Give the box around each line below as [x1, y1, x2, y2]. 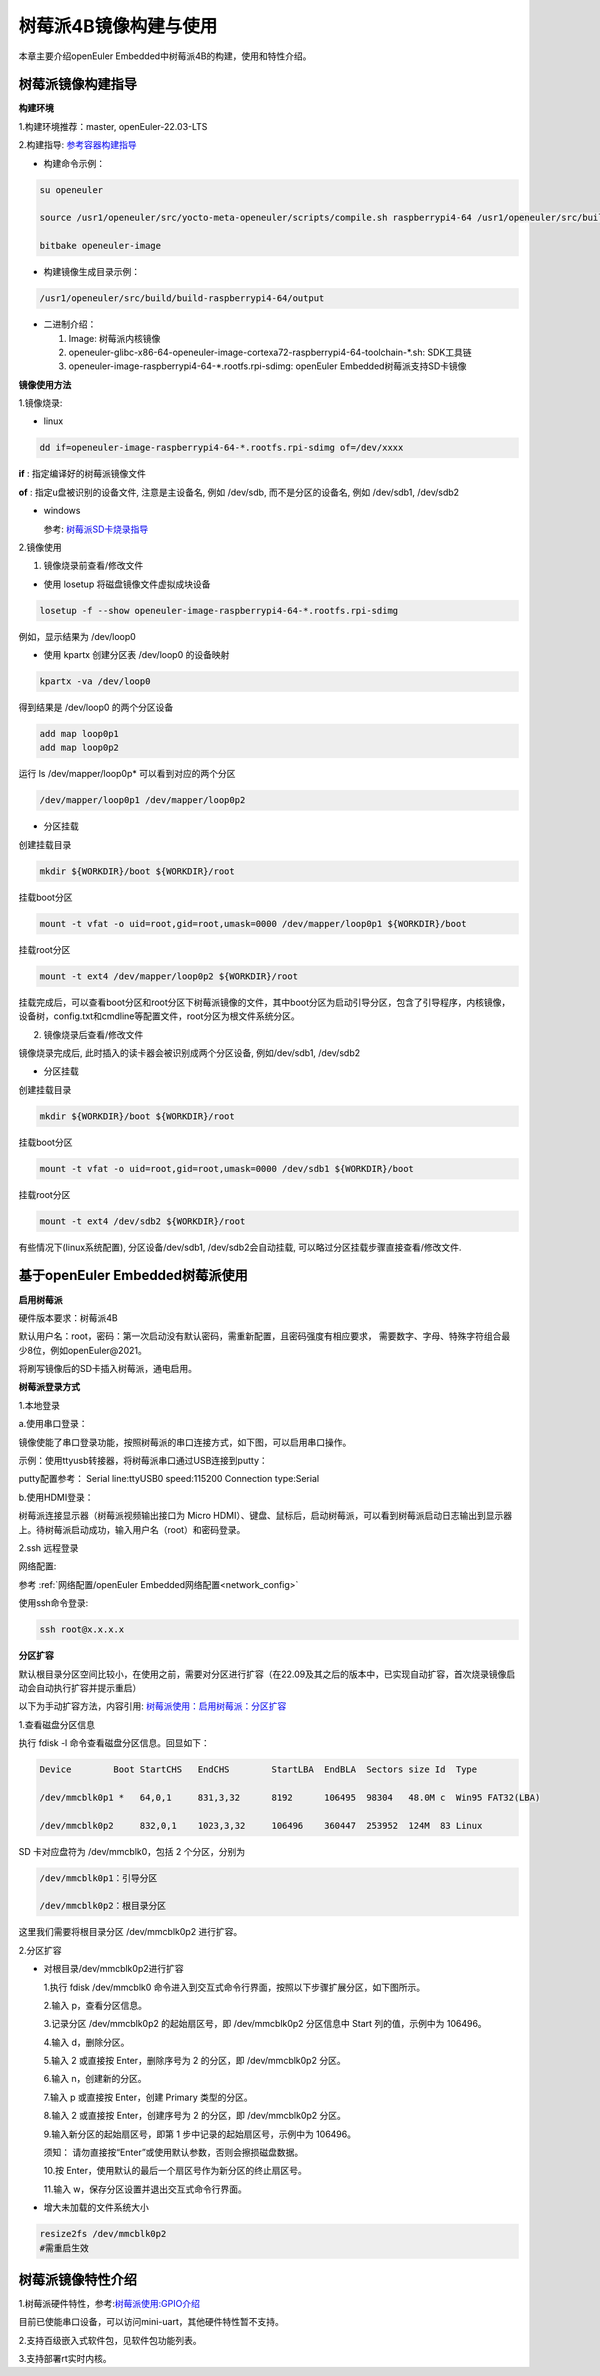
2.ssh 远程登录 [18, 1541, 79, 1554]
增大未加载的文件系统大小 [43, 2201, 149, 2214]
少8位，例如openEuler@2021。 [18, 1344, 147, 1356]
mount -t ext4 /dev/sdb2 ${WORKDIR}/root [39, 1215, 246, 1227]
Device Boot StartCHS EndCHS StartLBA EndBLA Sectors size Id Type [39, 1764, 478, 1775]
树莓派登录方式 [18, 1381, 80, 1393]
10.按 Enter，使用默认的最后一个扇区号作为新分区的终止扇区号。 [43, 2165, 307, 2177]
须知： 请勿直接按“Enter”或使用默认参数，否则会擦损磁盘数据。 [43, 2146, 304, 2159]
